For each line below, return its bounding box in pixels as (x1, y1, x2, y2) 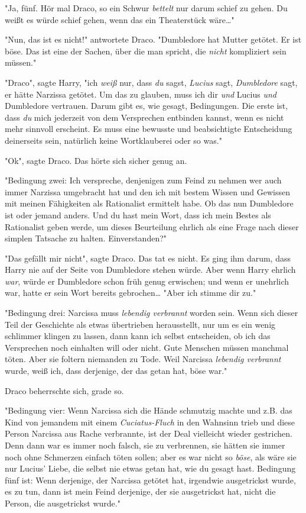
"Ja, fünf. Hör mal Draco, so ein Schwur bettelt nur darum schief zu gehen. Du (5, 2, 288, 14)
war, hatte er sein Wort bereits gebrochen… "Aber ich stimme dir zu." (5, 286, 256, 299)
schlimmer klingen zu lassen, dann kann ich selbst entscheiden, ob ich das (5, 330, 271, 342)
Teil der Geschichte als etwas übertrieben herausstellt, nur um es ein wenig (5, 318, 276, 330)
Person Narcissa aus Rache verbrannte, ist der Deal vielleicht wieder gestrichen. (5, 427, 292, 440)
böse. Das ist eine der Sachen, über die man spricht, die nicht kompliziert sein (5, 44, 287, 57)
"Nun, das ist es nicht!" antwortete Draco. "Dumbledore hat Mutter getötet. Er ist (5, 33, 302, 46)
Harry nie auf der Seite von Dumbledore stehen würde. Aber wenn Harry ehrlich (5, 263, 296, 276)
